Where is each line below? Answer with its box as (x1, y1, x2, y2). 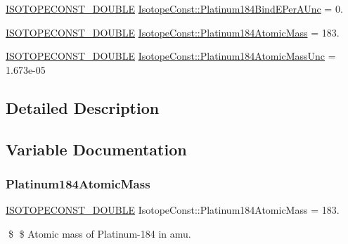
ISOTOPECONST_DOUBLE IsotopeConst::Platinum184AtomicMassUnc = (6, 49, 336, 63)
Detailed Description (6, 96, 160, 118)
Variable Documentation (6, 138, 187, 160)
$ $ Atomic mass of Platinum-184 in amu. (8, 226, 191, 240)
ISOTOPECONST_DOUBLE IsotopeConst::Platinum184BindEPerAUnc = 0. (6, 1, 343, 15)
